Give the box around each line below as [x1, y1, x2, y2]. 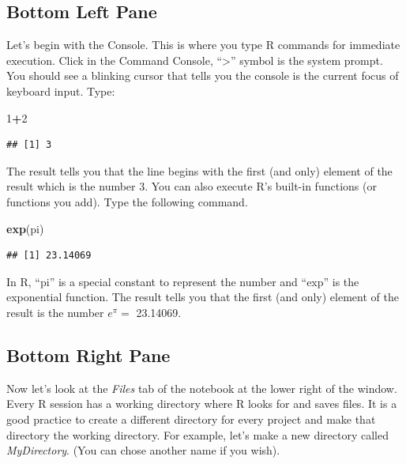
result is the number [6, 304, 104, 320]
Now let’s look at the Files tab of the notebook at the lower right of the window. [6, 379, 397, 396]
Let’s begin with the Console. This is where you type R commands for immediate [6, 36, 400, 53]
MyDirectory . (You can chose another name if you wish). [6, 442, 280, 458]
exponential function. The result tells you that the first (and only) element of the [6, 289, 399, 305]
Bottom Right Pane [6, 342, 171, 367]
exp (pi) [6, 220, 44, 236]
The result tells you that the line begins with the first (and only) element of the [6, 162, 393, 179]
